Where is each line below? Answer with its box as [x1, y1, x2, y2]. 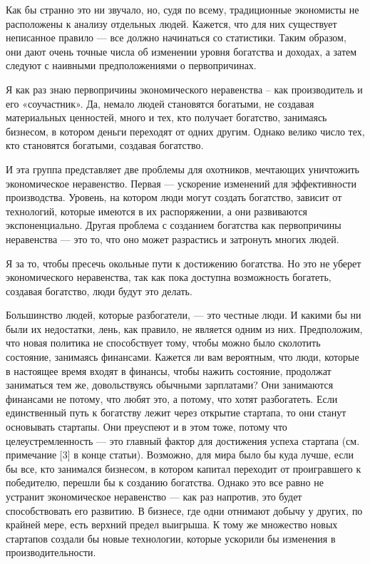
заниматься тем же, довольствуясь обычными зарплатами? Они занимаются [6, 377, 334, 392]
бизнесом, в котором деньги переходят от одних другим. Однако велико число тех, [6, 123, 365, 138]
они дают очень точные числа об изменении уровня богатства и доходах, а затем [6, 43, 357, 58]
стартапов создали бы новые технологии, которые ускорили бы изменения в [6, 530, 336, 545]
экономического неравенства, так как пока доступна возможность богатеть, [6, 270, 332, 284]
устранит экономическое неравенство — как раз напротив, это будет [6, 489, 302, 503]
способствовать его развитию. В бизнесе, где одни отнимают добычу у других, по [6, 503, 363, 518]
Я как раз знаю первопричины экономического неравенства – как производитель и [6, 81, 363, 96]
